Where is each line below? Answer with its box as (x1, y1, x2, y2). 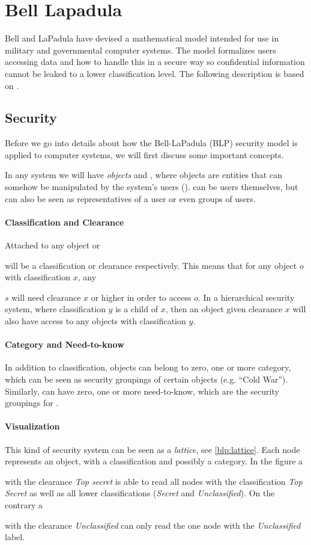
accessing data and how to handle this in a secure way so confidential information (5, 55, 305, 68)
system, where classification (5, 303, 106, 315)
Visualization (5, 420, 60, 433)
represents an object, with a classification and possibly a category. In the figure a (5, 455, 303, 467)
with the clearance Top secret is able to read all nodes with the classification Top (5, 475, 303, 487)
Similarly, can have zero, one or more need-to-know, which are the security (5, 384, 279, 397)
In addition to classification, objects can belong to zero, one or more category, (5, 361, 291, 374)
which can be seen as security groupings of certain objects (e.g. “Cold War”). (5, 373, 288, 386)
